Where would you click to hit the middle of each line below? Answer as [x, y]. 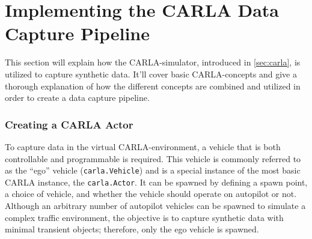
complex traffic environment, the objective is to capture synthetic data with [144, 217]
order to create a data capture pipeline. [77, 98]
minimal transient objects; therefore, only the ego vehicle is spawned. [132, 229]
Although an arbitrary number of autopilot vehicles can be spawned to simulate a [155, 205]
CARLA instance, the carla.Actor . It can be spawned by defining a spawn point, [156, 182]
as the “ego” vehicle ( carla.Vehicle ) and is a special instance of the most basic [153, 170]
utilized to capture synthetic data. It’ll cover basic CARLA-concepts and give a [151, 74]
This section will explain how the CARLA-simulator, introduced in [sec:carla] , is [153, 62]
